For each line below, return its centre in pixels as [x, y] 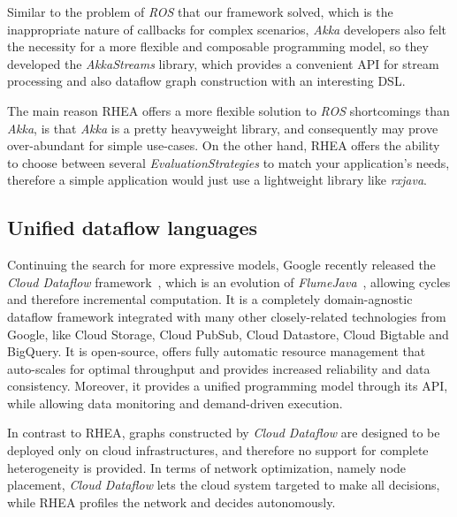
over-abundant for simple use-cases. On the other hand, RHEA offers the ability [224, 145]
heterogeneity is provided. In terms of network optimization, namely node [207, 467]
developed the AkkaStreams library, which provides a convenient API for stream [223, 63]
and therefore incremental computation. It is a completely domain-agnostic [210, 299]
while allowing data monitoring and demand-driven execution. [175, 403]
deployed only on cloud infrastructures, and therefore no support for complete [218, 450]
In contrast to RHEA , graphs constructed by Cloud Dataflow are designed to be [224, 433]
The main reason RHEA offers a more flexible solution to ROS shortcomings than [228, 110]
